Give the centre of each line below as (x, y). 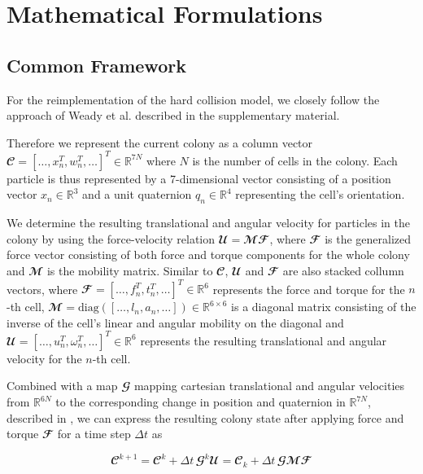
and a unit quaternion (137, 194)
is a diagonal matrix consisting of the (324, 307)
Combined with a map (62, 386)
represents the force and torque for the (309, 289)
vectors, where (42, 289)
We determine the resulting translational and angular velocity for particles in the (208, 223)
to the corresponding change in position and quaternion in (201, 402)
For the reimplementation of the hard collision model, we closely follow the (193, 99)
